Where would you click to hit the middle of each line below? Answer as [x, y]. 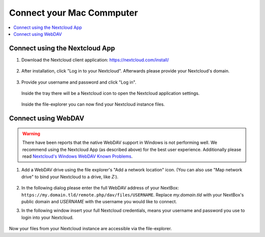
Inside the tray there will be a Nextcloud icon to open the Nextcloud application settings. [110, 94]
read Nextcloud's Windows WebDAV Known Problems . [78, 156]
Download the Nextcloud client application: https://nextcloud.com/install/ [95, 60]
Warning [31, 133]
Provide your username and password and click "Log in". [79, 82]
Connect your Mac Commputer [74, 13]
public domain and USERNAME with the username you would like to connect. [99, 201]
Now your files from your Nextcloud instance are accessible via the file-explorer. [90, 229]
